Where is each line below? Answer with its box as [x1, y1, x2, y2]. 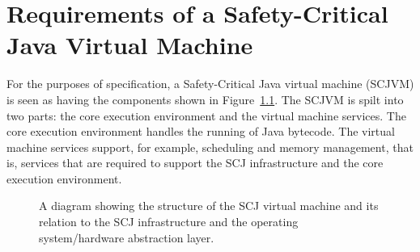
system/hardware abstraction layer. [39, 229, 214, 246]
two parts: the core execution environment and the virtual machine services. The [6, 107, 406, 124]
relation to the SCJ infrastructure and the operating [39, 213, 299, 230]
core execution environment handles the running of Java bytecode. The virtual [6, 123, 395, 140]
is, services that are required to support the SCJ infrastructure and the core [6, 154, 384, 171]
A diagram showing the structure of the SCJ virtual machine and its [39, 197, 379, 214]
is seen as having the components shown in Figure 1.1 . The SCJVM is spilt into [6, 90, 404, 107]
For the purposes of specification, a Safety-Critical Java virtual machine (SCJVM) [6, 75, 414, 92]
